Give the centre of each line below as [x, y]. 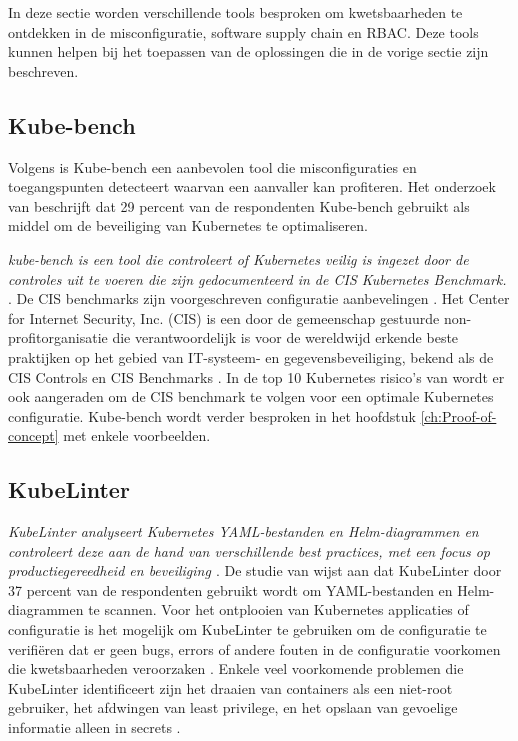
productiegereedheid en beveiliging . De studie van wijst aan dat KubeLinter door [255, 570]
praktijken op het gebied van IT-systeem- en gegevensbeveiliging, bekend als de [251, 356]
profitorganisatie [58, 337]
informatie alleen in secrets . [94, 727]
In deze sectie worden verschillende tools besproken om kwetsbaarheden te [235, 12]
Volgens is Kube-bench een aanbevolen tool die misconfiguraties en [212, 166]
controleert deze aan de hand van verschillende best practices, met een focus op [249, 550]
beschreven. [43, 70]
